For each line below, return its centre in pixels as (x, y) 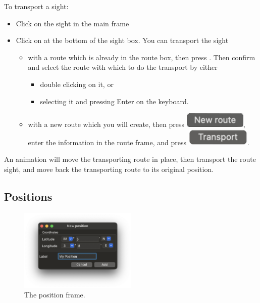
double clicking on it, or (77, 84)
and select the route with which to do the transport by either (123, 67)
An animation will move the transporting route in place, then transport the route (130, 159)
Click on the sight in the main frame (72, 23)
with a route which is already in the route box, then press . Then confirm (142, 57)
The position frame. (55, 295)
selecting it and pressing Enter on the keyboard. (114, 101)
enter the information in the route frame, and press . (139, 142)
